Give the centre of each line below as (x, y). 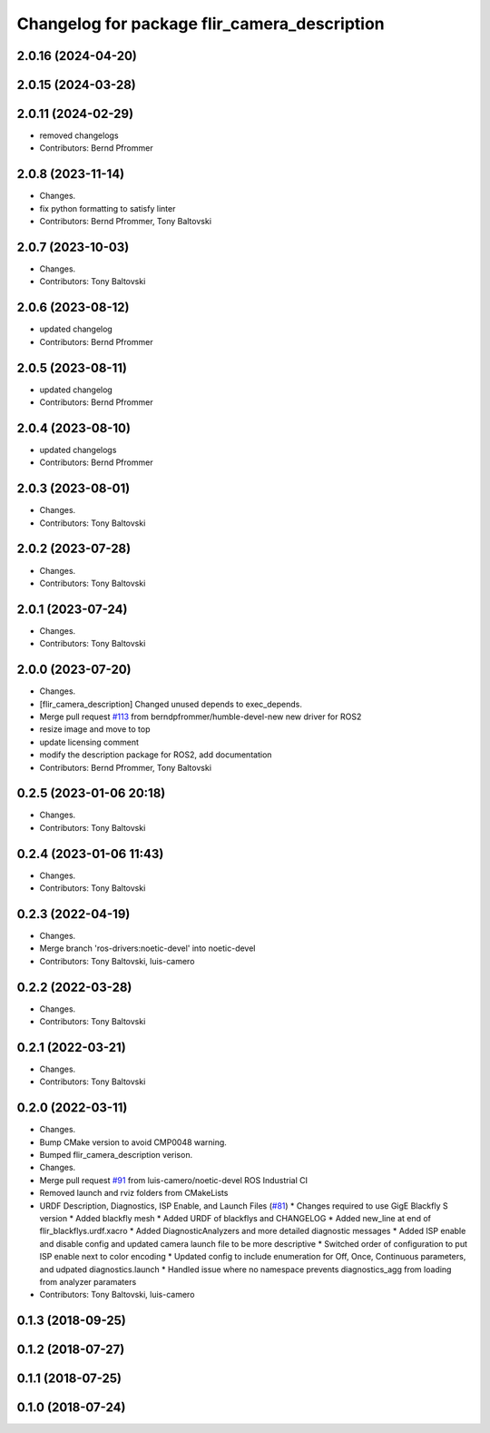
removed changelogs (79, 135)
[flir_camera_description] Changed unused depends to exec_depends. (171, 704)
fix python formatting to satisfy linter (108, 208)
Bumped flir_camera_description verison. (116, 1155)
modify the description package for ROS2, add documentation (156, 755)
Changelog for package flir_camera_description (201, 24)
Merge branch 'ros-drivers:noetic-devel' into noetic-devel (147, 948)
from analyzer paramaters (88, 1281)
